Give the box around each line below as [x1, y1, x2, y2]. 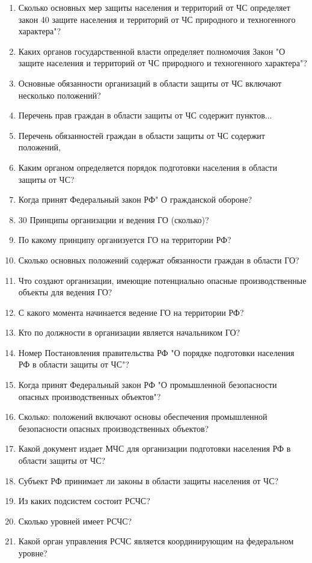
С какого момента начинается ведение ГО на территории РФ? [18, 306, 244, 318]
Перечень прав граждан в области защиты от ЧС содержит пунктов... [18, 109, 272, 122]
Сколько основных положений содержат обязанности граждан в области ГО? [18, 253, 299, 266]
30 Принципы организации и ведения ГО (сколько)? [18, 213, 209, 226]
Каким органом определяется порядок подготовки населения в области [18, 161, 277, 173]
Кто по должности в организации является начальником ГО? [18, 326, 240, 339]
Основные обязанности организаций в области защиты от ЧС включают [18, 76, 282, 89]
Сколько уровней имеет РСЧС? [18, 514, 132, 527]
